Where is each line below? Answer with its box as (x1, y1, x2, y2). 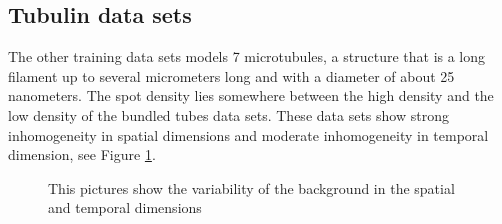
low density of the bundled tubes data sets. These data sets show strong (8, 104, 449, 125)
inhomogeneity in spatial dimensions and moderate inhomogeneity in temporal (8, 124, 489, 145)
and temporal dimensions (48, 197, 202, 218)
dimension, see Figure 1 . (8, 144, 156, 165)
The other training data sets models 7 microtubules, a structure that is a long (8, 46, 486, 67)
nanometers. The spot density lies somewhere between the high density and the (8, 85, 494, 106)
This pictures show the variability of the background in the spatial (48, 177, 455, 198)
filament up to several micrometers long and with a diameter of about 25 (8, 65, 455, 86)
